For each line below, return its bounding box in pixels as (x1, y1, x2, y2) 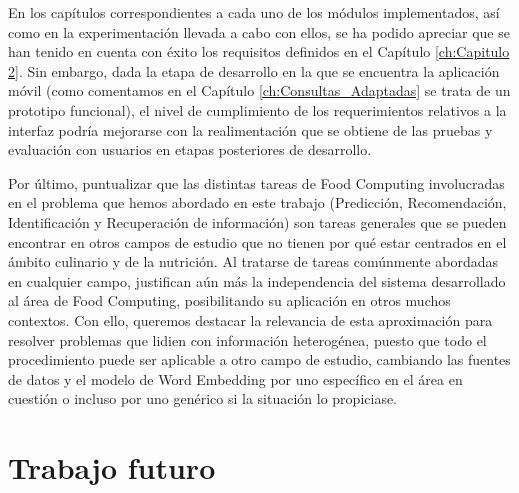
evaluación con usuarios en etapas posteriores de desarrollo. (8, 139, 372, 160)
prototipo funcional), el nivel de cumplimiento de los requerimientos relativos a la (8, 99, 507, 120)
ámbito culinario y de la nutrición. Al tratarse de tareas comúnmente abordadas (8, 251, 499, 272)
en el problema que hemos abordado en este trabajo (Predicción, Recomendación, (8, 192, 507, 213)
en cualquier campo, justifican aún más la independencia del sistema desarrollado (8, 270, 506, 291)
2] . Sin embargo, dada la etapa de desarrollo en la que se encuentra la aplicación (8, 60, 500, 81)
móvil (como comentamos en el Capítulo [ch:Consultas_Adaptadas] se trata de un (8, 80, 511, 101)
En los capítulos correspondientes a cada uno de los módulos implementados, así (8, 2, 500, 22)
